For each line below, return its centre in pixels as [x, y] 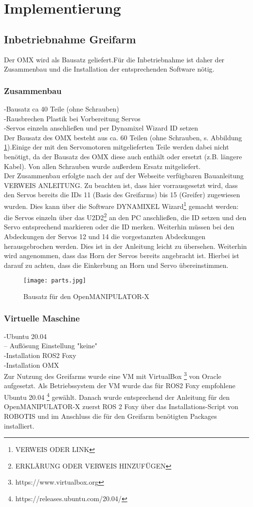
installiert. [19, 425]
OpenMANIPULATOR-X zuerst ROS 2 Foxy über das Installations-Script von [121, 406]
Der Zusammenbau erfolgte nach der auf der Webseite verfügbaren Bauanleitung [124, 176]
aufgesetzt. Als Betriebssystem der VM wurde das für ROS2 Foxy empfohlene [120, 385]
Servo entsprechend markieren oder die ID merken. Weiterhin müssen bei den [119, 227]
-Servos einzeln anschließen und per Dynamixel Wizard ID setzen [101, 128]
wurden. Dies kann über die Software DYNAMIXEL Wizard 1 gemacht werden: [121, 205]
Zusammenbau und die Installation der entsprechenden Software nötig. [109, 69]
